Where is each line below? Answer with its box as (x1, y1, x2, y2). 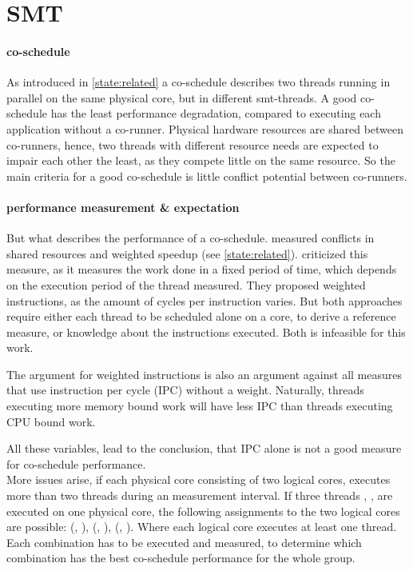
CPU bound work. (6, 413, 96, 429)
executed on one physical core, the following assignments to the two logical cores (6, 502, 400, 519)
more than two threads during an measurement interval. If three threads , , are (6, 487, 393, 504)
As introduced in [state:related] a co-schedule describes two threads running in (6, 74, 391, 90)
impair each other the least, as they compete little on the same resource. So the (6, 152, 395, 169)
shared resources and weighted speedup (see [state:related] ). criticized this (6, 245, 368, 262)
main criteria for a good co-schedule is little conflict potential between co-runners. (6, 167, 407, 184)
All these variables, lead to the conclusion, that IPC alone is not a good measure (6, 440, 402, 457)
